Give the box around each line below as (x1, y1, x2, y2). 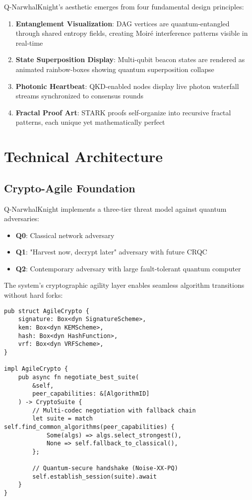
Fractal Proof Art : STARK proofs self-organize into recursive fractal (15, 107, 231, 117)
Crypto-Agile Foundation (4, 180, 135, 195)
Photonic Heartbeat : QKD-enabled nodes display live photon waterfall (15, 81, 239, 91)
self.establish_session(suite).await (32, 473, 157, 480)
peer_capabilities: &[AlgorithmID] (32, 390, 150, 398)
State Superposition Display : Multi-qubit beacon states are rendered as (15, 54, 245, 65)
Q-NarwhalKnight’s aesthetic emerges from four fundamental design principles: (4, 1, 244, 11)
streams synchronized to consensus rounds (15, 90, 144, 101)
